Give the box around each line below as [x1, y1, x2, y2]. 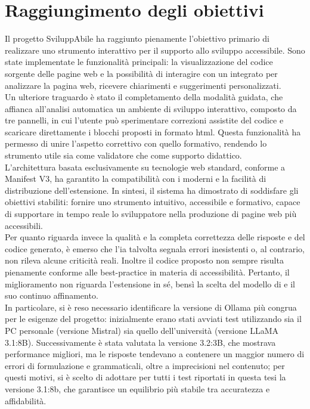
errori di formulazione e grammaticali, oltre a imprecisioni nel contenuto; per [5, 359, 285, 371]
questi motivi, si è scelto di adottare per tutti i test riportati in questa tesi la [5, 371, 286, 383]
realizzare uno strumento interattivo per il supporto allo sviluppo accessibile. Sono [5, 44, 305, 56]
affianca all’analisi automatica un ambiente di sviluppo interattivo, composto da [5, 102, 297, 114]
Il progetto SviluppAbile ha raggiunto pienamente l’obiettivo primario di [5, 32, 269, 45]
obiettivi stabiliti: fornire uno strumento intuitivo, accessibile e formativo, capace [5, 196, 300, 208]
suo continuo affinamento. [5, 289, 98, 302]
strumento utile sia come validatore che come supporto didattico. [5, 149, 242, 162]
